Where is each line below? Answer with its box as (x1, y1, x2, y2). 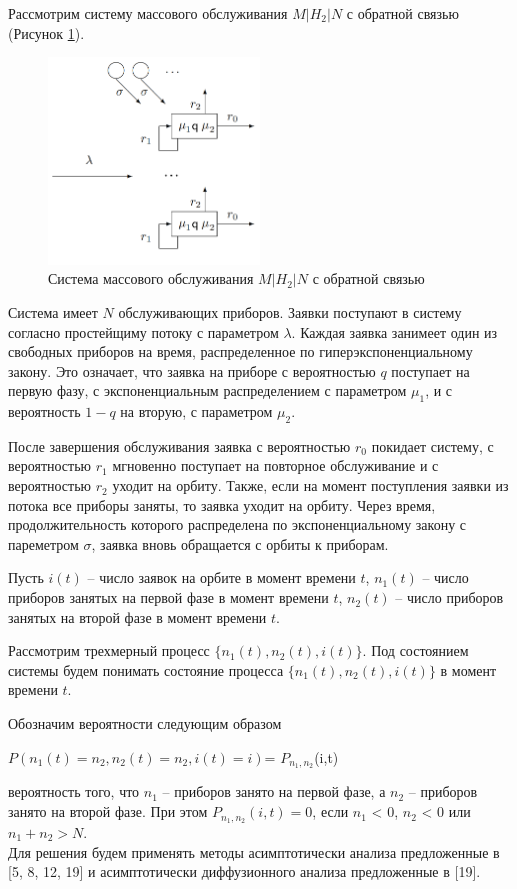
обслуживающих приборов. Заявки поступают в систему (118, 301, 462, 322)
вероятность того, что (8, 781, 140, 802)
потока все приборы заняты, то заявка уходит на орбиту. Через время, (8, 494, 436, 515)
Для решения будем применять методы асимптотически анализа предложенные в (8, 841, 500, 862)
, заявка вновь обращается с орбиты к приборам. (91, 533, 389, 554)
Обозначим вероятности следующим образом (8, 713, 282, 734)
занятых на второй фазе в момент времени (8, 606, 267, 627)
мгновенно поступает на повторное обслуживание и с (112, 455, 439, 476)
